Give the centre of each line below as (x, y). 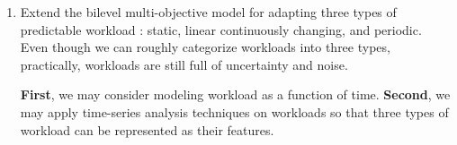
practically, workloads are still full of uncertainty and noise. (184, 64)
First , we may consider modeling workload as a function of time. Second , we (235, 94)
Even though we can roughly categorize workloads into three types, (205, 47)
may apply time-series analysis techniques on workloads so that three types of (234, 111)
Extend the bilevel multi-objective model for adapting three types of (208, 12)
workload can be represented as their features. (147, 129)
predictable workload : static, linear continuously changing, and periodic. (221, 29)
